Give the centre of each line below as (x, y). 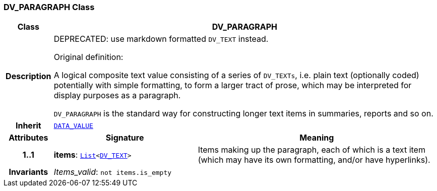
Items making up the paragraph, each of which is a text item (311, 150)
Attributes (28, 138)
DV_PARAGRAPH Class (49, 7)
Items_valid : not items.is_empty (113, 172)
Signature (125, 138)
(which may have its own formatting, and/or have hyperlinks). (314, 160)
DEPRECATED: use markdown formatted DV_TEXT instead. (161, 39)
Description (28, 76)
